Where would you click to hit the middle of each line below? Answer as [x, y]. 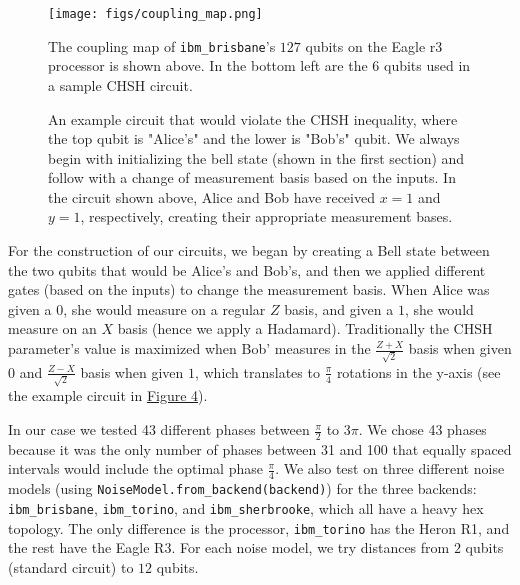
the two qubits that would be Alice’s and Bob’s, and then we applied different [247, 269]
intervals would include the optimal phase [135, 468]
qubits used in [427, 65]
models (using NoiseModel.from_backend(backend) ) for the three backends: [242, 488]
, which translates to [257, 371]
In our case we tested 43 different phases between [159, 429]
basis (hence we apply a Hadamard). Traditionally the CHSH [305, 328]
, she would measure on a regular [164, 308]
